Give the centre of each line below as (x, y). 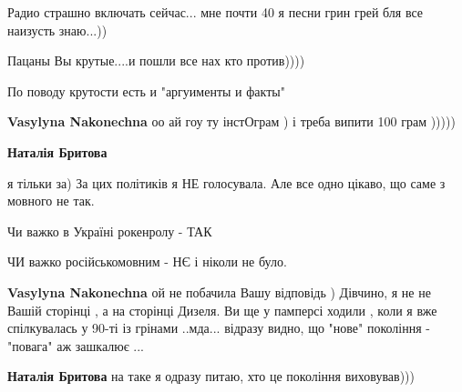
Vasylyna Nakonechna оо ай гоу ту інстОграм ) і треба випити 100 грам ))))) (231, 121)
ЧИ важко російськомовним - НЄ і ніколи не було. (147, 261)
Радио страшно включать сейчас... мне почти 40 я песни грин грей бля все (216, 12)
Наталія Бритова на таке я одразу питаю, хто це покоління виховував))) (211, 376)
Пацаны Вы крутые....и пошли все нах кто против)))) (156, 60)
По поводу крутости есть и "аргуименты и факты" (146, 90)
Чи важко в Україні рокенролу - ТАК (110, 231)
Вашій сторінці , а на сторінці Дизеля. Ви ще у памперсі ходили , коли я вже (222, 310)
